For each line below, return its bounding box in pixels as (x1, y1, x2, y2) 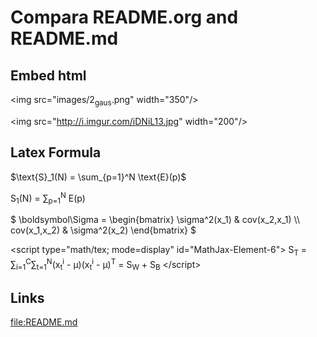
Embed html (10, 67, 87, 84)
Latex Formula (10, 144, 102, 161)
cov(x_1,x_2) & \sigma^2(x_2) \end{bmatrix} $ (10, 224, 197, 236)
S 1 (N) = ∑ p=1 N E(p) (10, 190, 86, 206)
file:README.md (10, 316, 78, 328)
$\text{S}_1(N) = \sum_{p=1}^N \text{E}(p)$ (10, 171, 187, 183)
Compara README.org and (10, 6, 239, 29)
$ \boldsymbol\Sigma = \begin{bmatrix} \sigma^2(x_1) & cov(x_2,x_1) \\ (10, 214, 300, 226)
